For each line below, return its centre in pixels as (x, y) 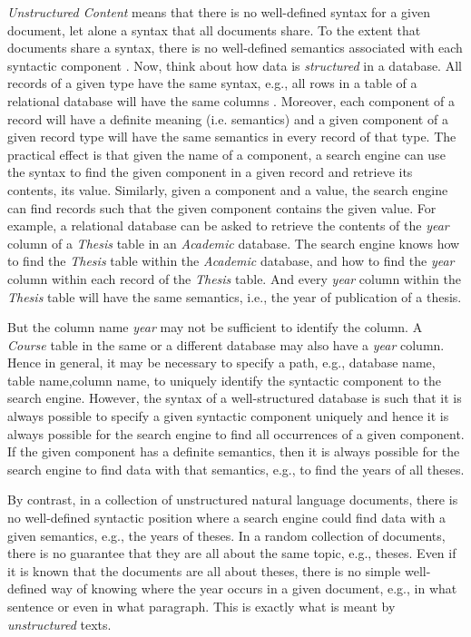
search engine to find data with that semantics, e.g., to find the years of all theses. (236, 469)
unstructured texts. (59, 624)
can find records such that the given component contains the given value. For (222, 207)
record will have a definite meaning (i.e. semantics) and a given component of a (228, 118)
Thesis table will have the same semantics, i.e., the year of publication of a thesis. (235, 296)
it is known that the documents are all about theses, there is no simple (204, 570)
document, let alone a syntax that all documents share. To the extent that (214, 29)
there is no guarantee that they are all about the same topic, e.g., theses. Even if (232, 553)
